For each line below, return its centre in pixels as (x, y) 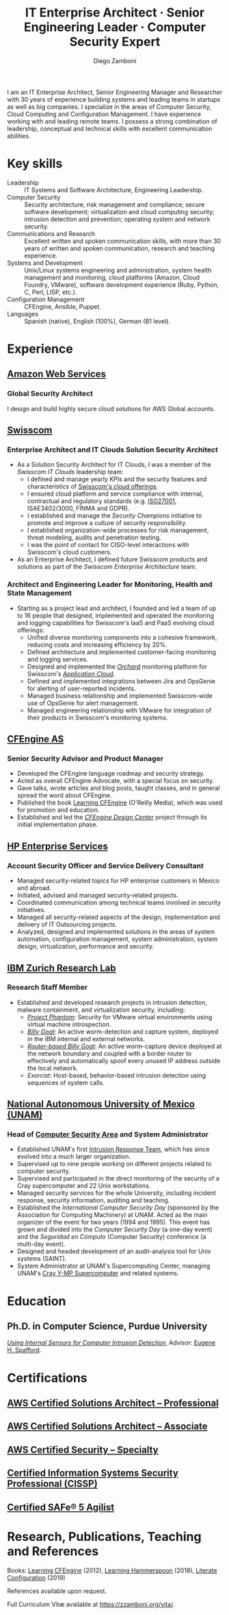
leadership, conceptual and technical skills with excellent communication (110, 128)
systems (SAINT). (42, 1259)
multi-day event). (41, 1244)
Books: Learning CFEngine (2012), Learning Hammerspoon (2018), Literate (112, 1570)
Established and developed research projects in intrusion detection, (112, 1002)
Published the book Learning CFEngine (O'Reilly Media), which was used (120, 803)
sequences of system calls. (66, 1082)
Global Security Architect (50, 394)
